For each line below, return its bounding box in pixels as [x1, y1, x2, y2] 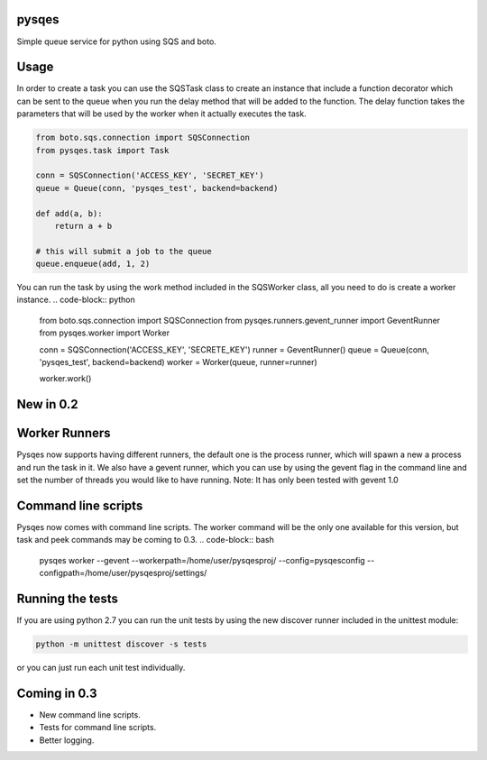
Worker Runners [16, 426, 112, 441]
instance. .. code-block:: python [16, 294, 135, 306]
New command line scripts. [39, 709, 142, 720]
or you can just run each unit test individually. [16, 663, 186, 673]
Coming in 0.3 [16, 685, 97, 700]
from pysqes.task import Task [35, 145, 170, 155]
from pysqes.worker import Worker [39, 327, 170, 338]
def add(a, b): [35, 208, 103, 218]
